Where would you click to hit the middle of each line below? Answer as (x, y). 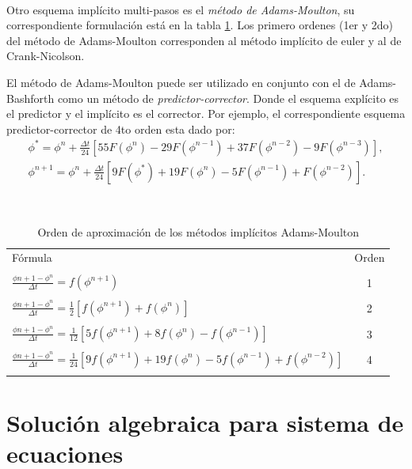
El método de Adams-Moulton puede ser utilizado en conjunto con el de (181, 82)
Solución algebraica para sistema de (205, 422)
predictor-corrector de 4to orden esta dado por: (121, 129)
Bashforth (31, 98)
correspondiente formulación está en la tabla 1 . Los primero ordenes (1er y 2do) (200, 25)
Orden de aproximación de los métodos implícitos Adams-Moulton (198, 231)
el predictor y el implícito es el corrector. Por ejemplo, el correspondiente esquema (206, 113)
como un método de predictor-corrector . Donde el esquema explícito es (228, 98)
